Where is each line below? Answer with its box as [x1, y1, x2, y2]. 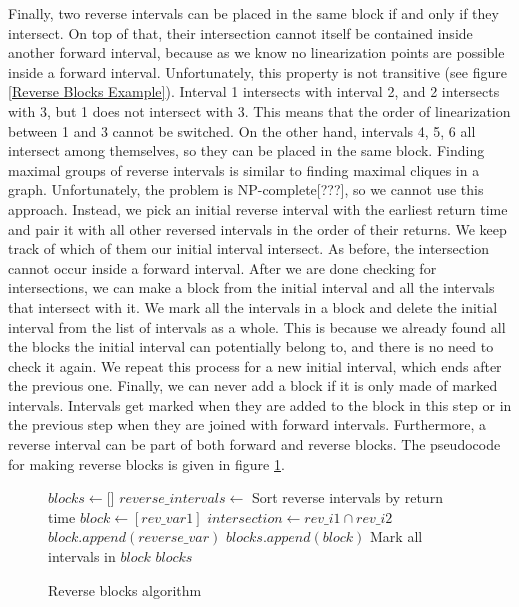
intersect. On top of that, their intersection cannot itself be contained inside [8, 22, 473, 43]
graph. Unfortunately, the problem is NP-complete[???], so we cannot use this [8, 179, 484, 200]
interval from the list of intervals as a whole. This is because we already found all [8, 316, 506, 337]
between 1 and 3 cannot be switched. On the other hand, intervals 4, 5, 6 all [8, 120, 476, 141]
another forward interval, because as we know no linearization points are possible [8, 42, 505, 63]
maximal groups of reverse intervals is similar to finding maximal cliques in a [8, 159, 480, 180]
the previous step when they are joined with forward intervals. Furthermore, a [8, 414, 486, 435]
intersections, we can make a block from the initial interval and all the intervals [8, 277, 495, 298]
